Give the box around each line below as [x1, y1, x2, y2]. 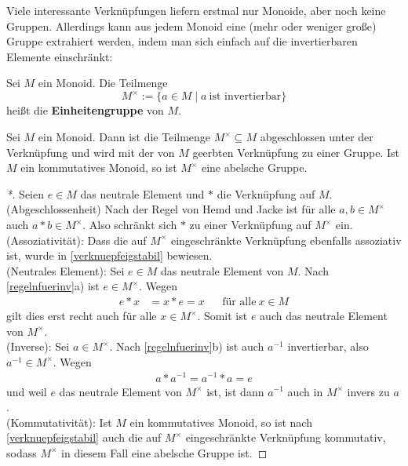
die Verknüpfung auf [217, 185, 315, 202]
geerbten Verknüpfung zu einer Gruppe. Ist [192, 144, 400, 160]
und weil [6, 383, 47, 399]
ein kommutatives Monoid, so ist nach [129, 413, 312, 430]
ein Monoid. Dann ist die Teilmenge [38, 129, 211, 145]
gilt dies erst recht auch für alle [6, 308, 157, 324]
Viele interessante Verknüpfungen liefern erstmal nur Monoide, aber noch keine [6, 2, 386, 18]
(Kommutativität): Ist [6, 413, 112, 430]
